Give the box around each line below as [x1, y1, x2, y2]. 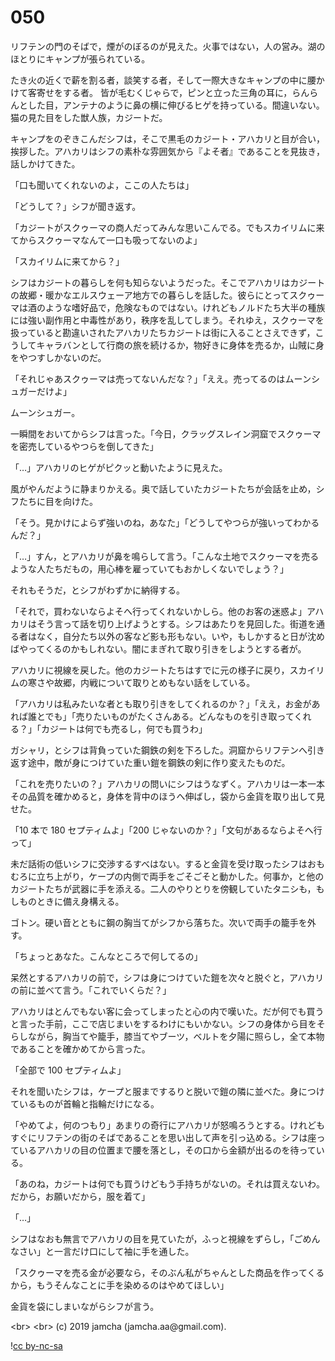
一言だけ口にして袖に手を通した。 [53, 1245, 195, 1257]
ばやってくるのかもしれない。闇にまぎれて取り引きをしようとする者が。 [10, 642, 307, 655]
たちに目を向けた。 [18, 495, 98, 507]
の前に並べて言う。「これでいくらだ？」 [10, 984, 172, 996]
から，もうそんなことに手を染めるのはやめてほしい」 [10, 1279, 230, 1291]
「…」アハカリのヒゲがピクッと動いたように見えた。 [10, 461, 228, 473]
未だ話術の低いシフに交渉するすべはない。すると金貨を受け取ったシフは [10, 857, 308, 870]
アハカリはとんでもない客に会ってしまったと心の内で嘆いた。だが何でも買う [10, 1005, 325, 1017]
